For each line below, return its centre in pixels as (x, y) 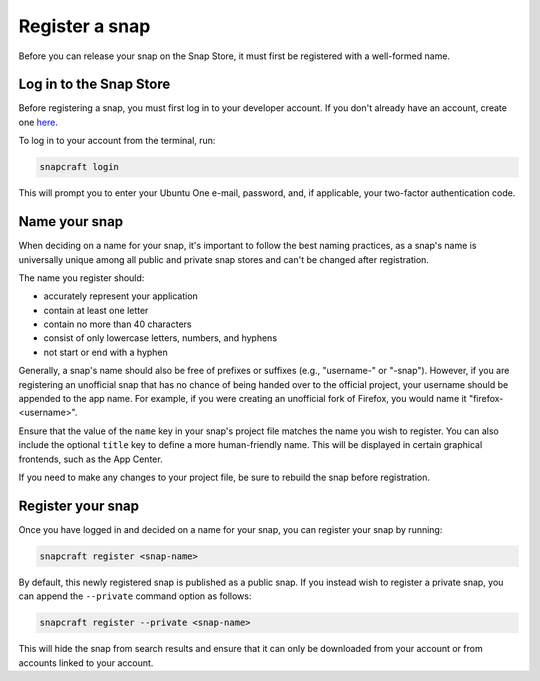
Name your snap (71, 221)
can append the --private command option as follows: (135, 596)
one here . (38, 122)
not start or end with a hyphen (106, 352)
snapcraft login (79, 167)
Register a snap (84, 26)
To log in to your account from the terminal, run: (117, 141)
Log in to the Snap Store (94, 84)
